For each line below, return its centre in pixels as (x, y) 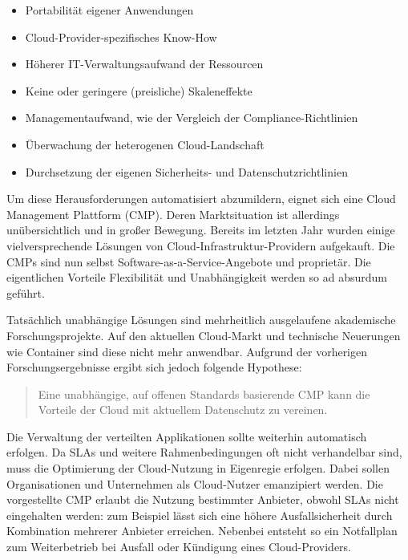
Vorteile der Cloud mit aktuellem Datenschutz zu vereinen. (183, 410)
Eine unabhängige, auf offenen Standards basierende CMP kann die (204, 394)
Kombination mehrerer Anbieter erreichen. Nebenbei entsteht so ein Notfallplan (202, 531)
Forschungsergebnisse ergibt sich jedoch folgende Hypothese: (154, 367)
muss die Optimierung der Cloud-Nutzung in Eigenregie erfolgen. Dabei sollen (198, 468)
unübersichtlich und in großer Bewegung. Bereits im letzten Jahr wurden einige (201, 230)
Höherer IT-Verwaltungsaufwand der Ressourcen (144, 64)
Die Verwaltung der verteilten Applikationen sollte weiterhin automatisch (187, 436)
